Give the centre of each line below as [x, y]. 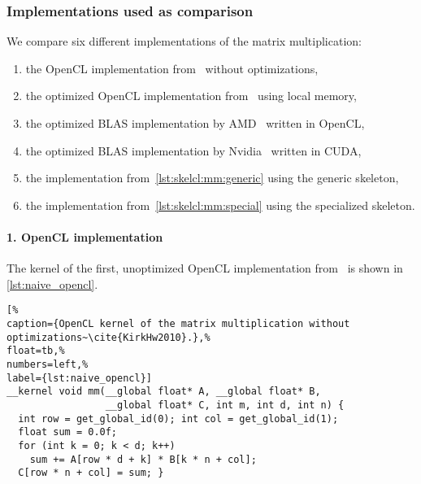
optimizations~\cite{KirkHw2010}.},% [109, 337]
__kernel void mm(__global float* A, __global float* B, [164, 392]
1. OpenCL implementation [85, 236]
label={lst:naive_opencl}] [79, 378]
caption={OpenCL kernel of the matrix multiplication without [178, 324]
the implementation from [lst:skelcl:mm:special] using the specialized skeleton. [220, 205]
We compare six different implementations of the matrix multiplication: [184, 41]
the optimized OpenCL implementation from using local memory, [191, 96]
